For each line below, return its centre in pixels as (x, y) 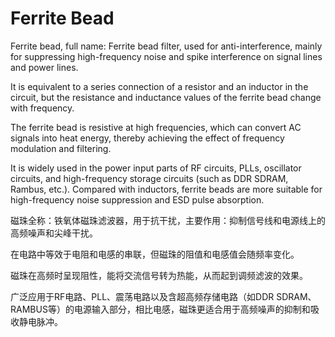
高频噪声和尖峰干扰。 (54, 233)
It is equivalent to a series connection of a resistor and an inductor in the (159, 86)
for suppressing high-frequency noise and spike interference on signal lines (166, 56)
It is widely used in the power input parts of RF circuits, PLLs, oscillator (156, 168)
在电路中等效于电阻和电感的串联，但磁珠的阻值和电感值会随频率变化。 (155, 254)
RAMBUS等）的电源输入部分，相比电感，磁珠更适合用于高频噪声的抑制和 (160, 309)
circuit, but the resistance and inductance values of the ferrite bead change (166, 97)
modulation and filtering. (61, 148)
